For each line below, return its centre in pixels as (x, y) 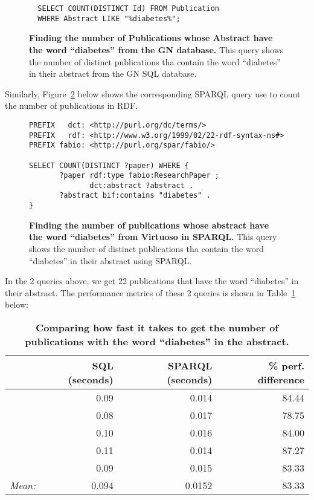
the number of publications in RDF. (72, 106)
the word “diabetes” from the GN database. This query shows (156, 49)
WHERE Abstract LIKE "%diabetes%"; (109, 18)
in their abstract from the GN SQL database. (113, 73)
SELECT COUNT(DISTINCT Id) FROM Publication (128, 8)
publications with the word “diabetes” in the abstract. (157, 341)
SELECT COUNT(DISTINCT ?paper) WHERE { (109, 165)
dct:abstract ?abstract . (142, 185)
